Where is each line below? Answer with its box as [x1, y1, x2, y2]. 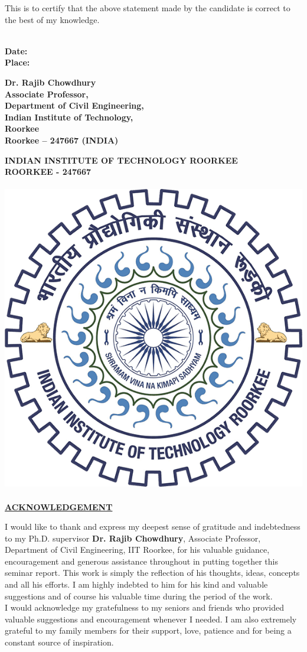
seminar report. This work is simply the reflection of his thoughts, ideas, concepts [5, 566, 300, 579]
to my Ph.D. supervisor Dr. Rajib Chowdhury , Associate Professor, [5, 532, 261, 544]
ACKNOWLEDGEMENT [5, 500, 113, 513]
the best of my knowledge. [5, 13, 100, 25]
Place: [5, 56, 30, 69]
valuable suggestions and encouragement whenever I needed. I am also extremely [5, 612, 297, 625]
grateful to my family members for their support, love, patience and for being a [5, 624, 292, 637]
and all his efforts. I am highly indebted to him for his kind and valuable [5, 578, 268, 591]
